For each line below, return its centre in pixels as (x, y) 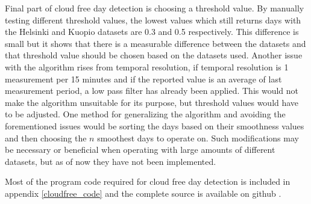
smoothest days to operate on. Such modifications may (198, 138)
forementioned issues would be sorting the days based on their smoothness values (155, 125)
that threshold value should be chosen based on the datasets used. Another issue (154, 55)
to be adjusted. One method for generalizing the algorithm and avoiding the (145, 114)
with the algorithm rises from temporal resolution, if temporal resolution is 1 (147, 66)
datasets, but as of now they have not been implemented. (111, 161)
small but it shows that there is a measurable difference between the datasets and (155, 43)
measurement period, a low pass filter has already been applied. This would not (152, 91)
